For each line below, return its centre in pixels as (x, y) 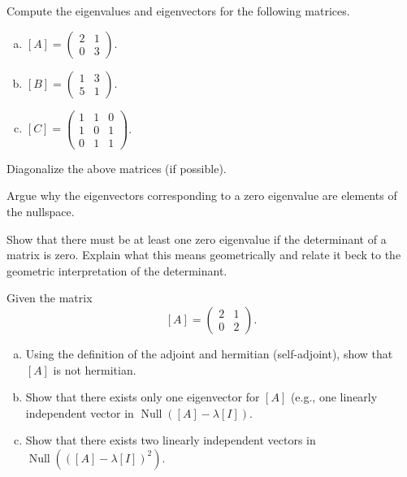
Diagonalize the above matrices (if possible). (117, 168)
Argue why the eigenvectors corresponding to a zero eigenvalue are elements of (202, 195)
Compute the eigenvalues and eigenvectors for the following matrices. (178, 11)
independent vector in (80, 412)
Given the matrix (50, 298)
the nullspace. (41, 211)
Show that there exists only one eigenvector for (143, 397)
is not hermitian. (95, 369)
